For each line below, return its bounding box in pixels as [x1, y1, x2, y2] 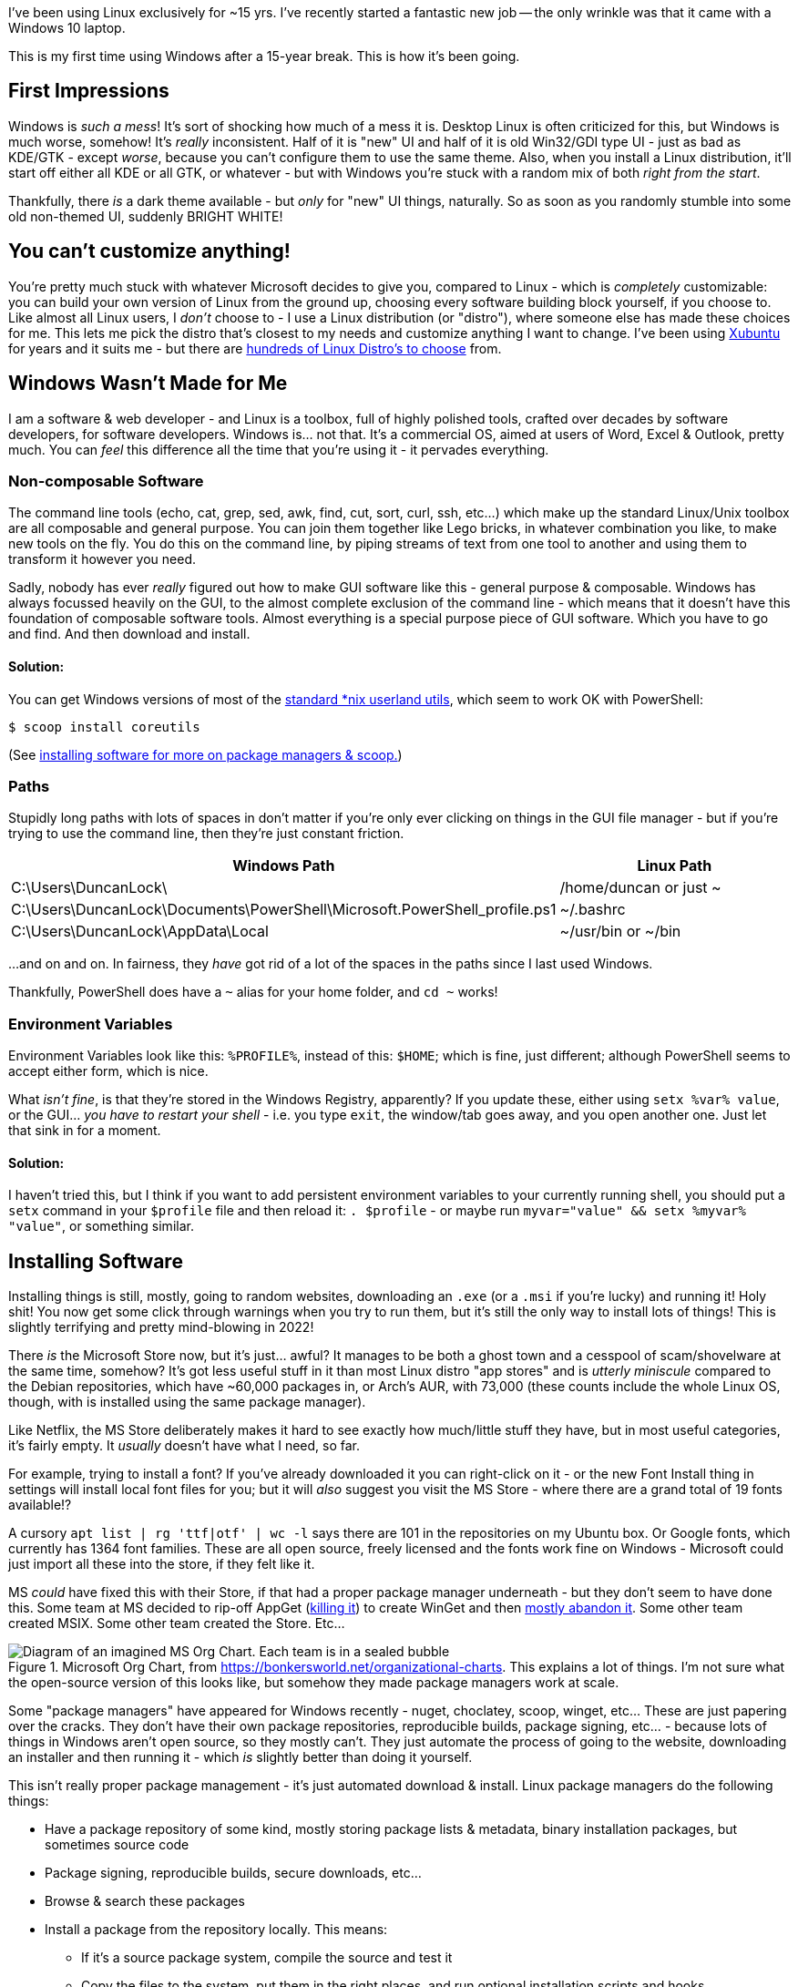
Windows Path [232, 856, 335, 876]
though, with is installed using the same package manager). [8, 1394, 366, 1410]
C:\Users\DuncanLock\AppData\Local [11, 922, 269, 941]
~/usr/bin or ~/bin [559, 922, 681, 941]
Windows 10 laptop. [8, 20, 126, 36]
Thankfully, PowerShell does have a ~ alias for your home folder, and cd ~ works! [8, 984, 498, 1000]
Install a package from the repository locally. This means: [45, 1921, 388, 1938]
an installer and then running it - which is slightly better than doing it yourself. [8, 1749, 473, 1766]
